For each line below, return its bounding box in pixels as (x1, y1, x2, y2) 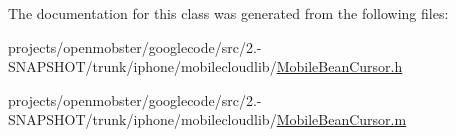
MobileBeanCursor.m (276, 109, 407, 130)
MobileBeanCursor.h (276, 56, 403, 77)
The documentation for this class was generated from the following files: (8, 3, 449, 23)
